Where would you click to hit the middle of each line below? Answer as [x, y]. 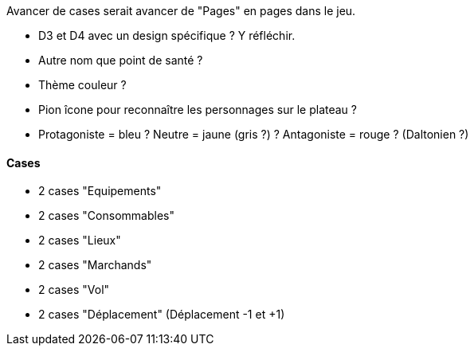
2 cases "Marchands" [95, 265]
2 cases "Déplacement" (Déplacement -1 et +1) [162, 315]
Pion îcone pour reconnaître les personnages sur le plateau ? [198, 110]
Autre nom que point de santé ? [121, 60]
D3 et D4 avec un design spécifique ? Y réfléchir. [167, 35]
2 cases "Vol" [74, 290]
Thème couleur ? [82, 85]
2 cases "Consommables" [106, 216]
